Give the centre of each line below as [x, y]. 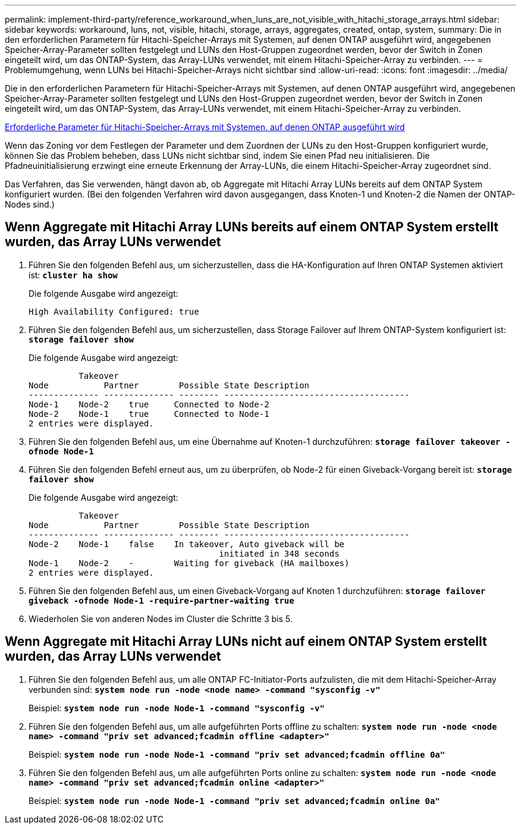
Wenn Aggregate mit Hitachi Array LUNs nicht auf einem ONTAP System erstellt [246, 642]
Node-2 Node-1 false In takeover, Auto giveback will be [187, 544]
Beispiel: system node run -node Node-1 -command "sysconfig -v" [177, 708]
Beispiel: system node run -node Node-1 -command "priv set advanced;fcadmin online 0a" [234, 800]
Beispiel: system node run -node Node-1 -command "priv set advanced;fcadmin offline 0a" [237, 754]
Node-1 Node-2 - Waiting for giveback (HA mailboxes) [189, 563]
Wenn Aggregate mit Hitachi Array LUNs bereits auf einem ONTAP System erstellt [252, 227]
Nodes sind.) [30, 204]
